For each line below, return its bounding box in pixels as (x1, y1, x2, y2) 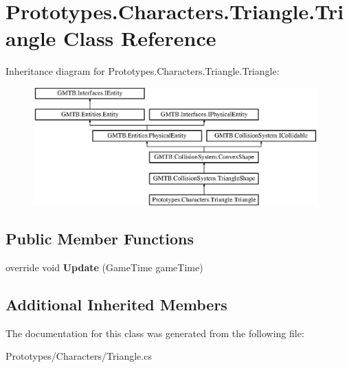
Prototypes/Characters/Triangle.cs (5, 349, 152, 363)
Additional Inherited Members (5, 294, 227, 315)
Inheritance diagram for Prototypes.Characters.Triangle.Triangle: (5, 64, 280, 78)
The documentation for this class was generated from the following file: (5, 325, 304, 340)
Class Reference (63, 24, 216, 52)
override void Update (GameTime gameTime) (5, 260, 203, 275)
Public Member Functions (5, 228, 194, 249)
